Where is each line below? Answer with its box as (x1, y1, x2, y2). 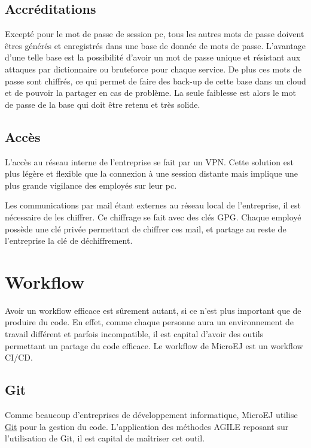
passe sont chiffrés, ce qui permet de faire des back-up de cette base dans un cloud (5, 74, 306, 87)
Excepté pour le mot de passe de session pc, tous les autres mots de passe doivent (5, 28, 304, 40)
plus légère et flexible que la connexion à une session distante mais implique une (5, 167, 298, 180)
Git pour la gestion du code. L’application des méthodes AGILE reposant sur (5, 420, 289, 432)
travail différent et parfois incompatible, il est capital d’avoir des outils (5, 328, 264, 340)
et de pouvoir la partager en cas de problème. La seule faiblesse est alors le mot (5, 86, 296, 99)
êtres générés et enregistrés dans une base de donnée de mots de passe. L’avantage (5, 39, 306, 52)
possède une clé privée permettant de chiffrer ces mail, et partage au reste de (5, 222, 286, 235)
